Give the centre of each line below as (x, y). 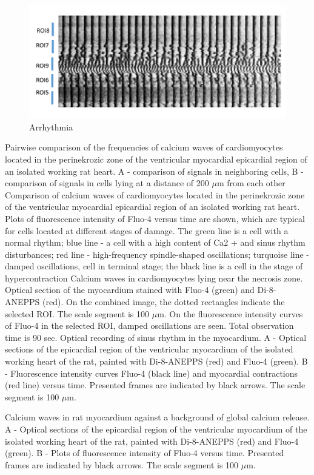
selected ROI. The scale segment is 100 (77, 313)
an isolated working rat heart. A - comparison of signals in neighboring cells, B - (154, 171)
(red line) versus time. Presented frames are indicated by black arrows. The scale (155, 385)
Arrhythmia (51, 126)
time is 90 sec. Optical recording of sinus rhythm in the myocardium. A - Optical (156, 337)
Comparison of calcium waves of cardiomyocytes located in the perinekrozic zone (155, 194)
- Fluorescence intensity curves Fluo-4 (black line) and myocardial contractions (152, 373)
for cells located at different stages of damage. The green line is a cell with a (147, 230)
